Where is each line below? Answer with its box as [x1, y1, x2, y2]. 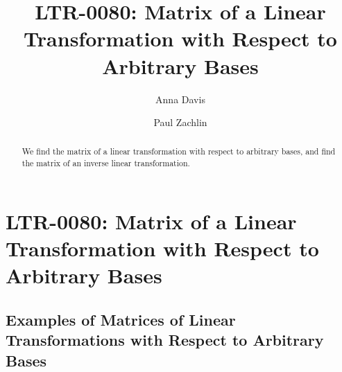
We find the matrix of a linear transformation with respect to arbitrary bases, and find [22, 145, 336, 157]
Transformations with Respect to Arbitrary [6, 329, 324, 351]
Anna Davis [155, 91, 205, 106]
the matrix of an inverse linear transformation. [22, 157, 190, 169]
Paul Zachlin [153, 115, 207, 130]
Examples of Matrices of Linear [6, 308, 236, 330]
